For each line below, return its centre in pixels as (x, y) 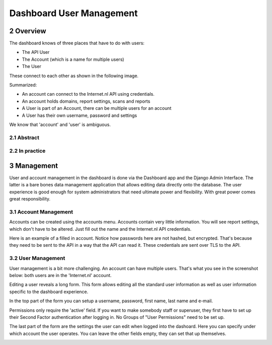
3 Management (33, 165)
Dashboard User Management (74, 13)
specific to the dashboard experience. (49, 292)
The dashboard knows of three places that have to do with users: (77, 43)
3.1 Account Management (41, 212)
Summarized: (23, 85)
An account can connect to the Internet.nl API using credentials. (88, 94)
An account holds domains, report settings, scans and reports (86, 101)
